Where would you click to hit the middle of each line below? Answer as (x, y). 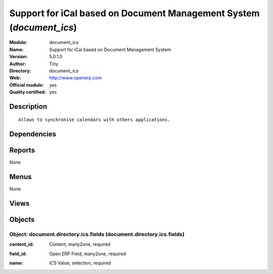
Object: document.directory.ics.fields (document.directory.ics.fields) (97, 234)
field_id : (18, 254)
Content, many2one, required (80, 244)
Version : (18, 57)
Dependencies (33, 134)
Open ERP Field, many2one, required (88, 254)
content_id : (21, 244)
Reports (22, 150)
